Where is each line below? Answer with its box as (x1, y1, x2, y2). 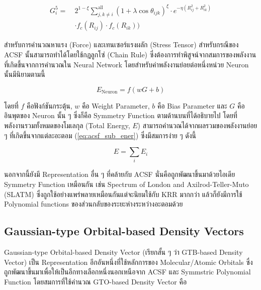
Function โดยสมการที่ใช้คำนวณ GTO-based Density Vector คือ (4, 276, 187, 286)
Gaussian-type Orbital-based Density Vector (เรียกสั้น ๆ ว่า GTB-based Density (4, 247, 243, 257)
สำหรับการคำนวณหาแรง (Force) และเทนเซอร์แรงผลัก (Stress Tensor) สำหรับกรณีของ (4, 39, 239, 50)
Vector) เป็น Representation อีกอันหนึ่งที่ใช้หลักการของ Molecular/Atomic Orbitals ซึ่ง (4, 256, 253, 267)
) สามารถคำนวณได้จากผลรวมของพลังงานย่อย (137, 120, 257, 130)
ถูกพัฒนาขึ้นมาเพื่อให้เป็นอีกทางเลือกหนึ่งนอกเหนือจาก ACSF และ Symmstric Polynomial (4, 266, 251, 277)
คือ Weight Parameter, (81, 100, 150, 111)
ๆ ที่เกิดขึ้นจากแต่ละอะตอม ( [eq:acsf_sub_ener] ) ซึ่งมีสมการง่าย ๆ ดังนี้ (4, 130, 197, 140)
